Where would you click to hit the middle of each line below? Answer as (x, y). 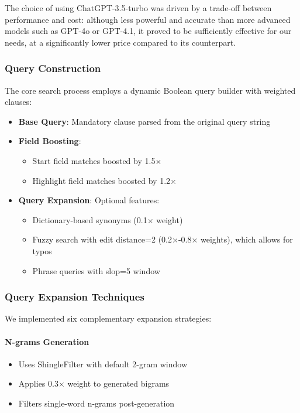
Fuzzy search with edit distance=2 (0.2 (102, 239)
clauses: (18, 102)
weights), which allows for (247, 239)
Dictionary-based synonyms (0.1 (90, 219)
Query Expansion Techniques (75, 297)
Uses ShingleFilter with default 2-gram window (103, 363)
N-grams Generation (47, 341)
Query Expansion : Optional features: (89, 200)
